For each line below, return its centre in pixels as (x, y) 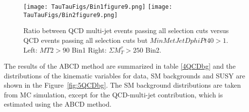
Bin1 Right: (89, 49)
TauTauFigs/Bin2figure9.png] (71, 15)
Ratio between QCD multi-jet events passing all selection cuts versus (126, 30)
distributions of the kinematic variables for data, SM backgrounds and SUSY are (124, 75)
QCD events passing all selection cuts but (86, 40)
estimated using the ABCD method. (58, 104)
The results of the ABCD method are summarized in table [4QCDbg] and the (120, 66)
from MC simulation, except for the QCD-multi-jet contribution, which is (114, 94)
